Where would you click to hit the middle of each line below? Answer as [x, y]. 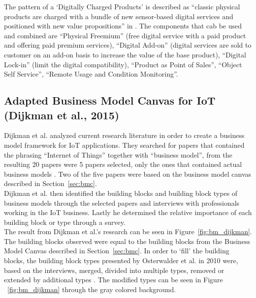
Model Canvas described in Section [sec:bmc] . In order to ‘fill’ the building [117, 251]
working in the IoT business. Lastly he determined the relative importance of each [128, 212]
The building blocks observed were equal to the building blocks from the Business [127, 241]
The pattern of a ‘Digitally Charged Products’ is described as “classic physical [122, 6]
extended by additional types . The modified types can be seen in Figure [113, 280]
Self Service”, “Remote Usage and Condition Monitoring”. [91, 74]
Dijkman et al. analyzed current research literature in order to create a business [124, 135]
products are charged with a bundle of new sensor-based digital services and [119, 16]
